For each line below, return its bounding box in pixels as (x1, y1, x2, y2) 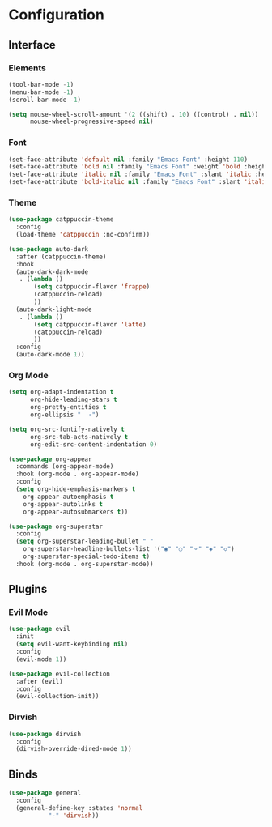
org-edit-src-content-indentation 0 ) (29, 440, 158, 449)
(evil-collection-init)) (15, 693, 100, 701)
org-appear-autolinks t (23, 500, 104, 508)
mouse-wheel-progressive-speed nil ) (29, 117, 154, 126)
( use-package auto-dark (8, 245, 89, 253)
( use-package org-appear (8, 455, 92, 463)
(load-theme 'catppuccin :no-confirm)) (15, 231, 151, 239)
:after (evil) (15, 677, 63, 685)
